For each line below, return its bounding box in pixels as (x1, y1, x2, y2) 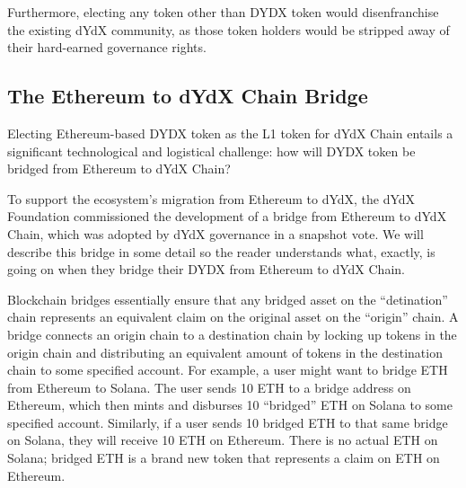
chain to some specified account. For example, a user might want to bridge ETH (7, 360, 448, 379)
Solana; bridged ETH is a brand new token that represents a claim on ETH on (7, 448, 440, 467)
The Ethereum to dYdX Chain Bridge (7, 82, 368, 110)
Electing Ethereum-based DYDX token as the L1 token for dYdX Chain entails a (7, 123, 453, 142)
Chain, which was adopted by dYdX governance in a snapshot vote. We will (7, 224, 424, 243)
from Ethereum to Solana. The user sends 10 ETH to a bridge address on (7, 377, 411, 396)
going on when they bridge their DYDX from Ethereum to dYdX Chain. (7, 260, 405, 279)
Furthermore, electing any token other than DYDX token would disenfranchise (7, 3, 439, 21)
